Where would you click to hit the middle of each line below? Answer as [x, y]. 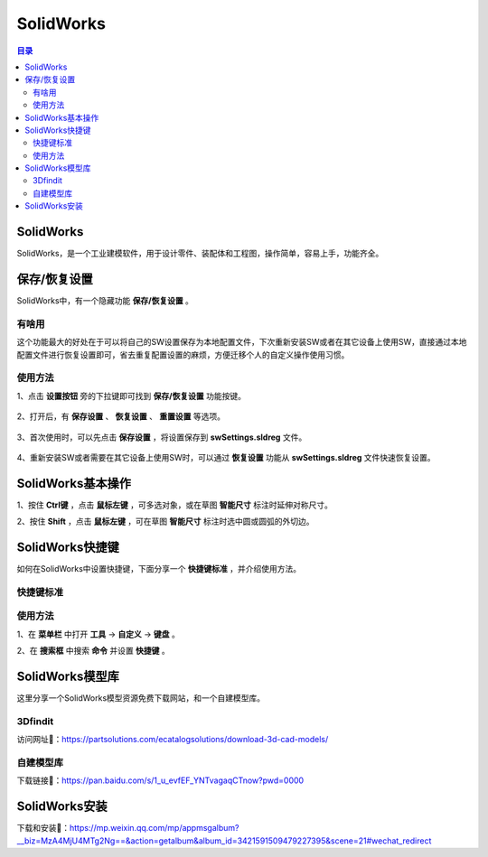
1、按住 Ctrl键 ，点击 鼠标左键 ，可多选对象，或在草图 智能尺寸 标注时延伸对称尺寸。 [175, 505]
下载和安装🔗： [43, 828]
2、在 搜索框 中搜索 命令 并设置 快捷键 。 [94, 651]
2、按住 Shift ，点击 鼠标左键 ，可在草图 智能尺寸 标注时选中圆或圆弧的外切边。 [165, 522]
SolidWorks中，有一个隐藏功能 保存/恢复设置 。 [105, 301]
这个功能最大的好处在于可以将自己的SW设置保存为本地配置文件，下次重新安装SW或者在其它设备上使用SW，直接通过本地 [242, 342]
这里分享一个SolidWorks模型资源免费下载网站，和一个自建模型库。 [141, 698]
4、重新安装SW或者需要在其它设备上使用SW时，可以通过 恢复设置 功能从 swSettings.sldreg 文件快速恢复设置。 [226, 457]
